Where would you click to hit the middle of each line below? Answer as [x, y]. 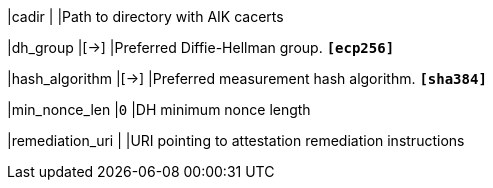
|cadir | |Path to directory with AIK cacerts [145, 16]
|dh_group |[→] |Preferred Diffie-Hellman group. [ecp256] [201, 47]
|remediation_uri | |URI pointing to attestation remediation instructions [236, 140]
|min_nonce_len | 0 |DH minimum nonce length [159, 109]
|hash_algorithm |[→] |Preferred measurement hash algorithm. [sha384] [247, 78]
